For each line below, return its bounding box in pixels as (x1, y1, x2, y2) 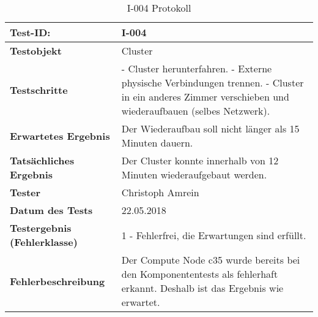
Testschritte (10, 82, 68, 97)
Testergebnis (10, 221, 72, 235)
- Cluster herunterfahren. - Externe (121, 61, 272, 75)
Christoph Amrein (121, 185, 199, 199)
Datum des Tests (10, 203, 93, 217)
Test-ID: (10, 25, 51, 39)
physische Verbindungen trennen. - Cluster (121, 75, 304, 90)
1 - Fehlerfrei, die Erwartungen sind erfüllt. (121, 227, 306, 242)
